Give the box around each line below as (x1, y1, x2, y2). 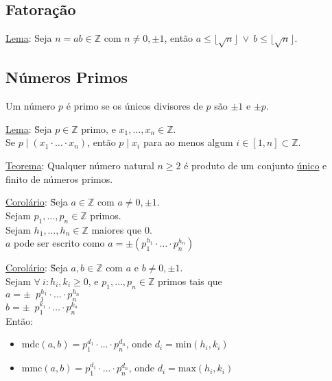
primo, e (81, 121, 116, 136)
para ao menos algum (143, 135, 233, 149)
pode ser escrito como (14, 236, 105, 250)
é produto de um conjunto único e (184, 158, 327, 172)
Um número (5, 99, 56, 113)
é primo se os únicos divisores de (66, 99, 203, 113)
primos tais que (157, 273, 222, 288)
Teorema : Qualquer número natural (5, 158, 154, 172)
